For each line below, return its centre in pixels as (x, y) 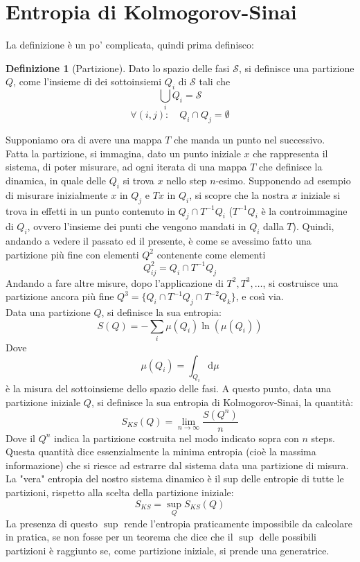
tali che (215, 81)
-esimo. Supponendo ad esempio (283, 181)
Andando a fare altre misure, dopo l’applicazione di (115, 282)
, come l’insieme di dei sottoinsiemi (88, 81)
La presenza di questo (52, 523)
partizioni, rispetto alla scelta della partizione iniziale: (120, 492)
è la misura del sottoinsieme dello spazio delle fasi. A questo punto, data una (169, 388)
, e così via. (260, 296)
